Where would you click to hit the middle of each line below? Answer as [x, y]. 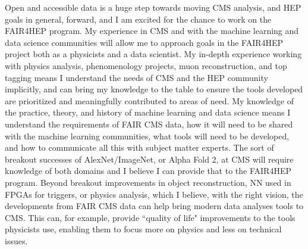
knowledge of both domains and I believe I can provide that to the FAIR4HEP [148, 171]
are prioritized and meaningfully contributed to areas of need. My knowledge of [150, 100]
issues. [16, 240]
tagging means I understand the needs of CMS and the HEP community [136, 77]
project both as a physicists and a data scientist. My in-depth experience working [153, 54]
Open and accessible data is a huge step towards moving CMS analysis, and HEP [153, 7]
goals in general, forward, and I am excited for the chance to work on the [138, 19]
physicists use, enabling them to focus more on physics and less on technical [143, 229]
